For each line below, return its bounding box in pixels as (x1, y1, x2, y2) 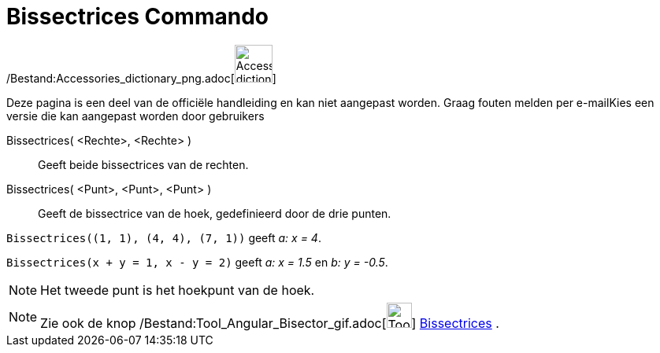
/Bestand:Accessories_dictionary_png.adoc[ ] (6, 71, 276, 85)
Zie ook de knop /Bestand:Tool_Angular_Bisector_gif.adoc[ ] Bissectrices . (40, 314, 499, 331)
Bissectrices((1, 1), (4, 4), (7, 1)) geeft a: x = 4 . (6, 230, 321, 245)
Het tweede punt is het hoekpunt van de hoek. (40, 281, 315, 298)
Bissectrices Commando (6, 3, 269, 30)
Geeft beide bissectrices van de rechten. (38, 157, 249, 171)
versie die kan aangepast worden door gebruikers (6, 108, 265, 123)
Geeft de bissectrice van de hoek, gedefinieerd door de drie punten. (38, 206, 391, 220)
